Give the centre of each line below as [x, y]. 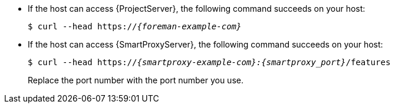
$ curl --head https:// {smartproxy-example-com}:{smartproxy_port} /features [209, 62]
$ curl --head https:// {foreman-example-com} [135, 26]
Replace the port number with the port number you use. [136, 80]
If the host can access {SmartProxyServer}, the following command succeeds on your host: [205, 44]
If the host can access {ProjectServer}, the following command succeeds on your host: [197, 9]
